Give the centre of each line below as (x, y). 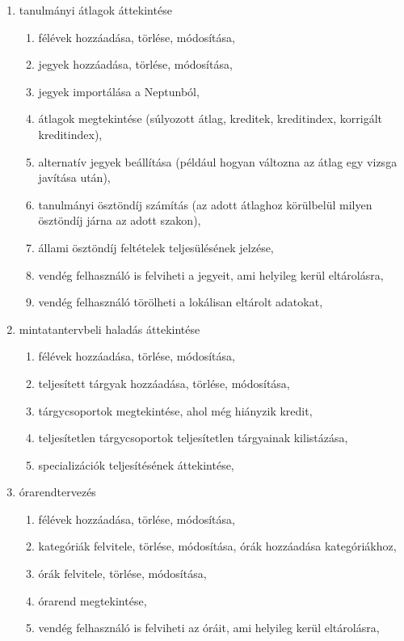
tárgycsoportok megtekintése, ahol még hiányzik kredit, (175, 410)
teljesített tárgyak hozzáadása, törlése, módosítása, (164, 383)
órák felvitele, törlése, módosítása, (122, 574)
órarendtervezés (57, 492)
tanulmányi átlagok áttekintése (95, 10)
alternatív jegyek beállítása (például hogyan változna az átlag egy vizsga (218, 161)
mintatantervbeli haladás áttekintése (109, 329)
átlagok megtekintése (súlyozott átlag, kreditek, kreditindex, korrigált (210, 118)
